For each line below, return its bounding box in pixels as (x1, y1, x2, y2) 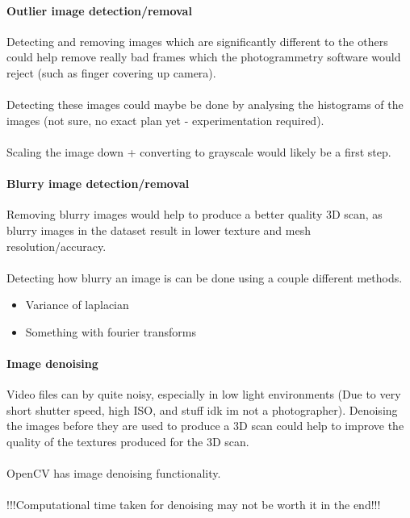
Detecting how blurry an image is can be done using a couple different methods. (6, 269, 403, 286)
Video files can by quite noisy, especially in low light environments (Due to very (6, 386, 401, 403)
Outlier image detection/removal (6, 2, 192, 19)
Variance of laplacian (25, 296, 129, 313)
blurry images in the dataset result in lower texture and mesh (6, 221, 311, 238)
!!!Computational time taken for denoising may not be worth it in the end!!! (6, 496, 381, 513)
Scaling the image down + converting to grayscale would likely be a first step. (6, 143, 391, 160)
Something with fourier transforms (25, 323, 196, 340)
